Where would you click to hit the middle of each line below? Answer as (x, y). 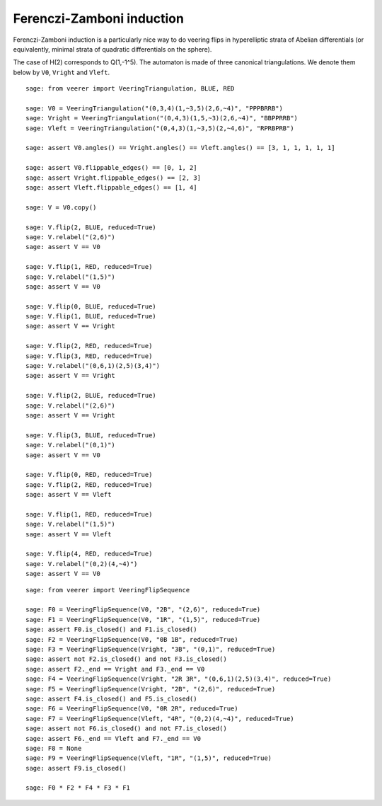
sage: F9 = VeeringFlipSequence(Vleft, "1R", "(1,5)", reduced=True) (149, 758)
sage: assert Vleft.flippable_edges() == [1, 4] (111, 188)
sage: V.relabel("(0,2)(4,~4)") (82, 564)
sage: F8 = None (54, 748)
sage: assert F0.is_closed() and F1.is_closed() (111, 629)
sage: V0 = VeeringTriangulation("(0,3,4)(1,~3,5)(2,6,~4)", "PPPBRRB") (154, 108)
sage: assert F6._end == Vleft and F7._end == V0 (114, 738)
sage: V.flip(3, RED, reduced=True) (89, 356)
